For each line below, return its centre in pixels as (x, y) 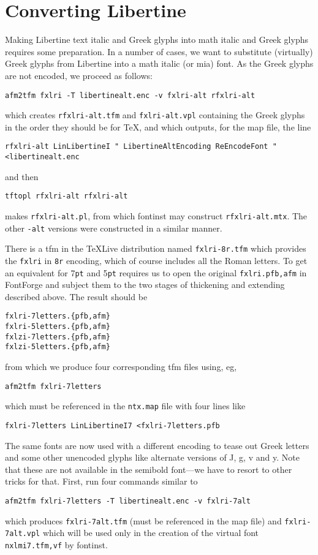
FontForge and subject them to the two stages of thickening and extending (145, 285)
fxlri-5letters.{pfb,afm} (58, 327)
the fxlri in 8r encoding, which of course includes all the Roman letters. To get (156, 260)
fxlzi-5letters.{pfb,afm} (58, 347)
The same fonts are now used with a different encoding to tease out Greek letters (157, 445)
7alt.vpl (23, 534)
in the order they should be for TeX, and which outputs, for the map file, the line (158, 126)
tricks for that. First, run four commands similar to (101, 481)
